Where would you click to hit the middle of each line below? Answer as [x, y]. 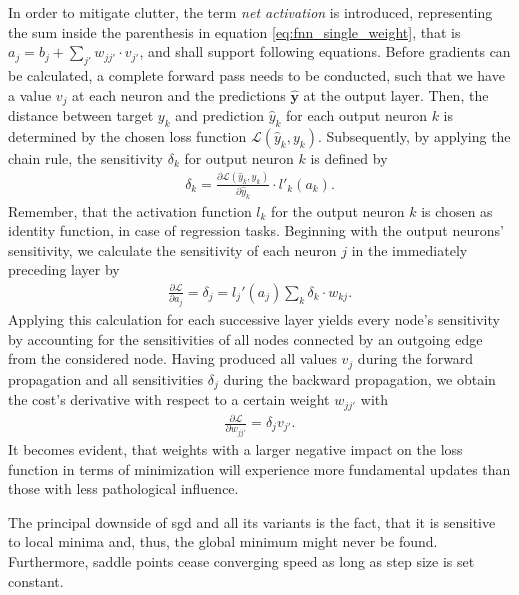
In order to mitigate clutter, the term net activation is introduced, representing [250, 12]
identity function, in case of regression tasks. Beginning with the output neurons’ [256, 230]
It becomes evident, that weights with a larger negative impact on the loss [235, 449]
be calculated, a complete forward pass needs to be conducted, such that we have [256, 74]
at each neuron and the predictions [179, 94]
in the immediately [409, 249]
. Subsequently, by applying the [414, 135]
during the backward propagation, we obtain [359, 378]
